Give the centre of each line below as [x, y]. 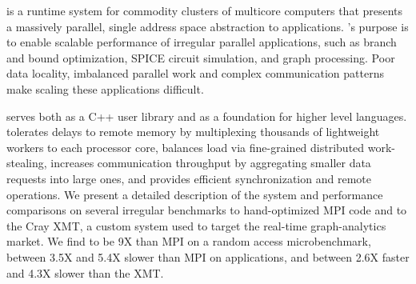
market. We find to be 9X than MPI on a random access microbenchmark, [189, 241]
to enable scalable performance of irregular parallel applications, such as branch [202, 42]
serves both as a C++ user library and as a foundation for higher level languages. [207, 116]
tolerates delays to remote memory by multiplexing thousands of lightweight [193, 132]
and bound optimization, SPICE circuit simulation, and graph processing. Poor [201, 57]
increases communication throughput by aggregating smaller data [211, 163]
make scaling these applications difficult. [105, 88]
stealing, [27, 163]
